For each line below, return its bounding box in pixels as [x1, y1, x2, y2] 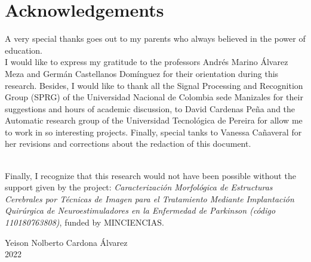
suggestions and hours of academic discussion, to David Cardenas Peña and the [5, 102, 295, 115]
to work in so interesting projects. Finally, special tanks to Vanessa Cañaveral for [5, 125, 302, 138]
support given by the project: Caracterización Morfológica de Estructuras [5, 181, 273, 193]
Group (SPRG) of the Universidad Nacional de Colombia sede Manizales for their [5, 91, 303, 103]
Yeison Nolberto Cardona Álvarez [5, 236, 128, 248]
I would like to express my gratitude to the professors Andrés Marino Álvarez [5, 56, 288, 68]
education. [5, 44, 43, 56]
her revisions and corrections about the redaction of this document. [5, 137, 251, 150]
